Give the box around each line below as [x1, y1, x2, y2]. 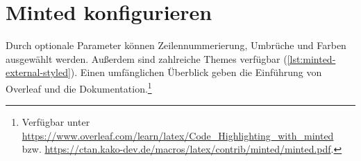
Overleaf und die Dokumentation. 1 [6, 79, 152, 95]
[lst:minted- [287, 51, 336, 66]
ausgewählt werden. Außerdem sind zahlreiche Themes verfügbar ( [6, 51, 287, 66]
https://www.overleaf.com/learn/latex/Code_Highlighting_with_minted [22, 128, 334, 142]
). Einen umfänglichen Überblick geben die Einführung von [70, 65, 322, 79]
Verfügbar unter [22, 115, 90, 129]
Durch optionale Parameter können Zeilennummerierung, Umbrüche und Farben [6, 38, 346, 53]
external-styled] [6, 65, 71, 79]
